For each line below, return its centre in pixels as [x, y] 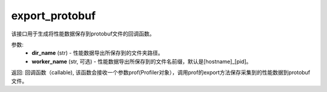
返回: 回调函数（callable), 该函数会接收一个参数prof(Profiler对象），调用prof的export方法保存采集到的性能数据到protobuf [161, 73]
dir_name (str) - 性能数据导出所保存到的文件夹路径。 [97, 53]
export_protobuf [54, 16]
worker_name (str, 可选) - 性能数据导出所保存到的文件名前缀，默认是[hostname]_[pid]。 [142, 61]
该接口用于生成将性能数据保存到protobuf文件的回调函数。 [83, 34]
